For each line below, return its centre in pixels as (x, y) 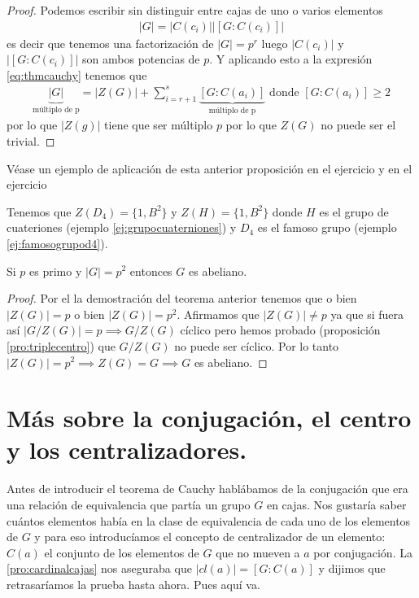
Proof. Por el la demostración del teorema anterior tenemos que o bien (182, 298)
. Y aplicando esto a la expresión (291, 59)
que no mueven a (258, 552)
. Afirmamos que (218, 314)
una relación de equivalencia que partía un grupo (129, 504)
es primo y (56, 271)
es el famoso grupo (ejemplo (327, 227)
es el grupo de (354, 211)
